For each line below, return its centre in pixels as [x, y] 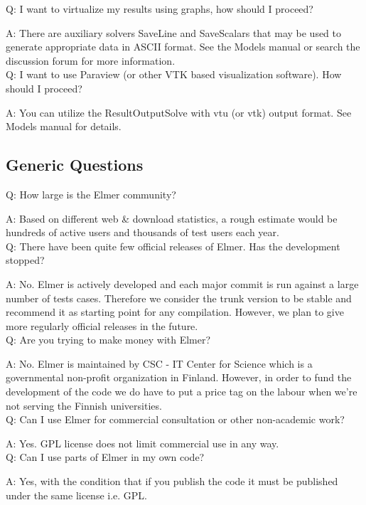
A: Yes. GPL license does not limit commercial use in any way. [142, 443]
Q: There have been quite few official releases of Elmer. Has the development [173, 246]
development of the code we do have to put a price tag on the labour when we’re [182, 392]
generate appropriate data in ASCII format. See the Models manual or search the [183, 47]
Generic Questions [75, 165]
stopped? [25, 260]
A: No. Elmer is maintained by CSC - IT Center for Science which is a [159, 363]
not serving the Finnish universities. [84, 405]
